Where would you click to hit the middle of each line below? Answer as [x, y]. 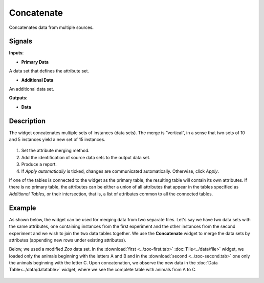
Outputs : [18, 98]
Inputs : [16, 53]
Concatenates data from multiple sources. [51, 27]
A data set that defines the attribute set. [49, 71]
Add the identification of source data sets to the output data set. [86, 157]
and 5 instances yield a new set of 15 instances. [57, 140]
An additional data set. [32, 89]
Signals [21, 41]
